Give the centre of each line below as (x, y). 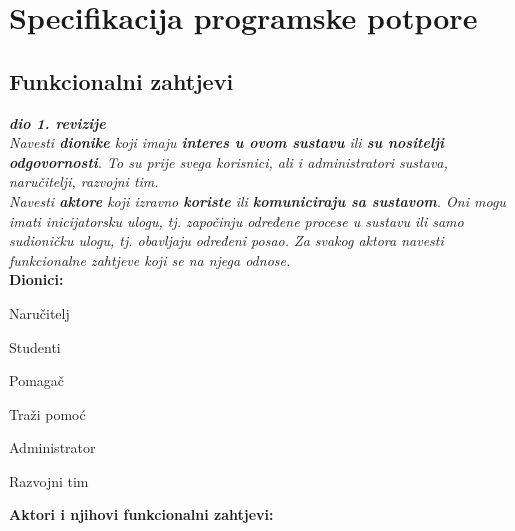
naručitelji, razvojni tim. (84, 181)
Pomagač (37, 380)
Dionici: (36, 279)
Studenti (35, 346)
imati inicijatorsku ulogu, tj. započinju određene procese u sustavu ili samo (236, 220)
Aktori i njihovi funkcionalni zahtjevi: (141, 514)
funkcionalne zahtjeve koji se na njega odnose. (150, 259)
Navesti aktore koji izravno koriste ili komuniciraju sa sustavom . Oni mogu (257, 200)
